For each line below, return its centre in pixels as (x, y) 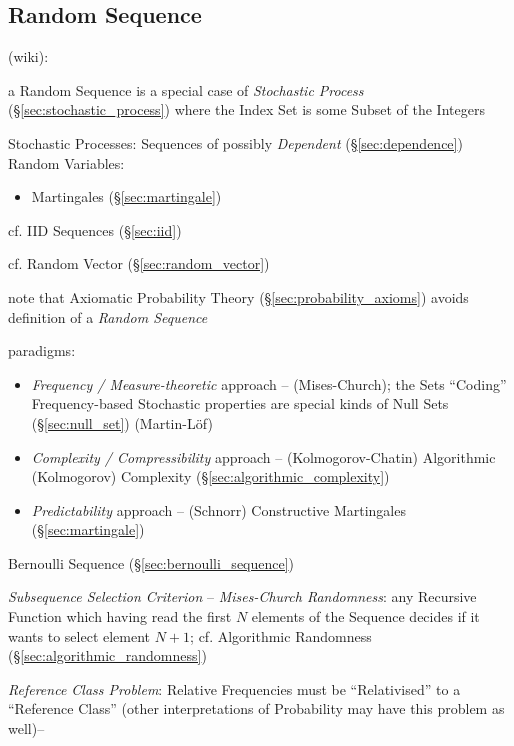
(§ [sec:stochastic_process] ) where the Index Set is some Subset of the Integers (246, 109)
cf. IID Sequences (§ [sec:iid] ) (95, 229)
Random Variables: (66, 162)
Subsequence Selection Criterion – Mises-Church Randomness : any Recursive (242, 596)
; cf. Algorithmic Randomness (281, 635)
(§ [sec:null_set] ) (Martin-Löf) (122, 422)
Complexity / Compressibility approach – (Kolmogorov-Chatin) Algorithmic (263, 456)
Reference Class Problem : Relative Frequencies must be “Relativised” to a (234, 688)
